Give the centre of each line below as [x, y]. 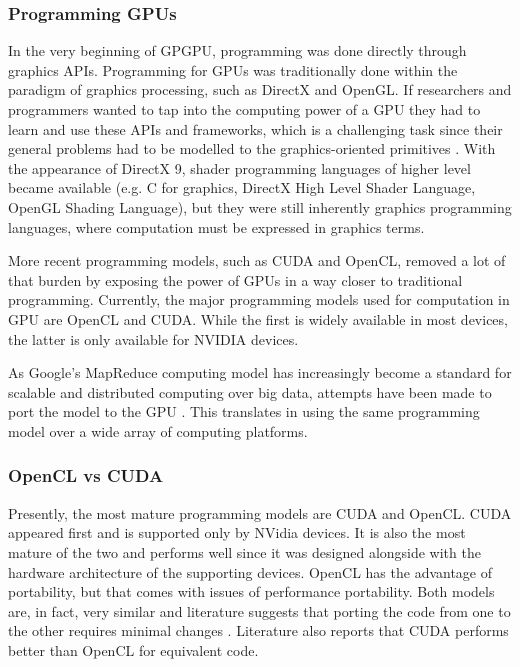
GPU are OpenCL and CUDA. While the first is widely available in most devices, [258, 318]
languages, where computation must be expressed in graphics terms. [216, 226]
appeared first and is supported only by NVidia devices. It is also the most [237, 532]
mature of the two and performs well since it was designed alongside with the [244, 551]
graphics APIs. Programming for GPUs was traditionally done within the [233, 69]
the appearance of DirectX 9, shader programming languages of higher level [239, 167]
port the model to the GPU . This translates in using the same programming [244, 411]
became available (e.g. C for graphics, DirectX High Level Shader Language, [242, 187]
